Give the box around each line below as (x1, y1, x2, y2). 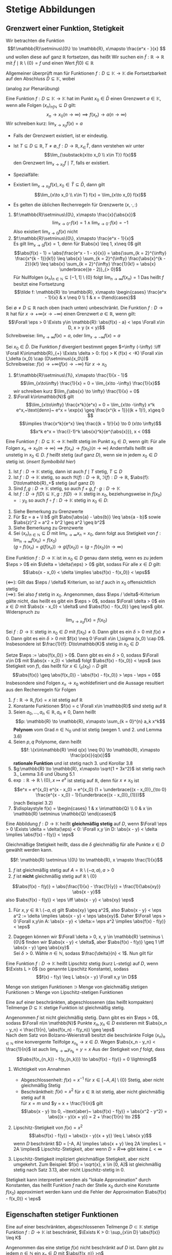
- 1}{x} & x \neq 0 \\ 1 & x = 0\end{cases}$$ (45, 294, 136, 300)
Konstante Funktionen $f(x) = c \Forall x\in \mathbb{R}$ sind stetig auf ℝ (13, 703, 167, 709)
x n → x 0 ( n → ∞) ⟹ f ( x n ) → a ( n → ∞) (46, 111, 127, 119)
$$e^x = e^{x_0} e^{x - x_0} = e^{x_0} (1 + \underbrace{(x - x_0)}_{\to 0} (14, 787, 167, 793)
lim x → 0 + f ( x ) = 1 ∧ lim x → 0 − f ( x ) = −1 (52, 219, 128, 227)
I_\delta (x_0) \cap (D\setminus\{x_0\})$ (6, 356, 89, 362)
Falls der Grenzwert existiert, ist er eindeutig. (13, 132, 109, 139)
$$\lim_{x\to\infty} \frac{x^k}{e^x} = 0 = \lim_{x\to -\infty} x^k (26, 402, 155, 408)
